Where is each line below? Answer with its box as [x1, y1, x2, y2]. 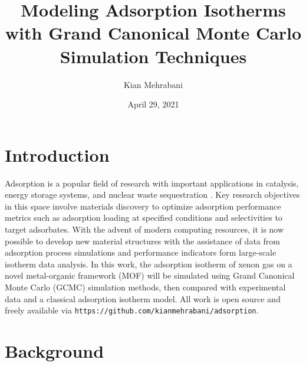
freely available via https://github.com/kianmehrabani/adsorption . [5, 304, 259, 316]
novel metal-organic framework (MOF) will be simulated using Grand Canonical [5, 269, 295, 282]
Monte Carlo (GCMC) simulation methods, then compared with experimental [5, 280, 286, 293]
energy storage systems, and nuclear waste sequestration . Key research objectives [5, 188, 300, 201]
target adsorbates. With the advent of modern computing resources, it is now [5, 223, 284, 235]
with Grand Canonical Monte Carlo [5, 21, 302, 45]
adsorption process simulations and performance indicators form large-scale [5, 246, 277, 259]
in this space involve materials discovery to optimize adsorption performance [5, 200, 281, 212]
